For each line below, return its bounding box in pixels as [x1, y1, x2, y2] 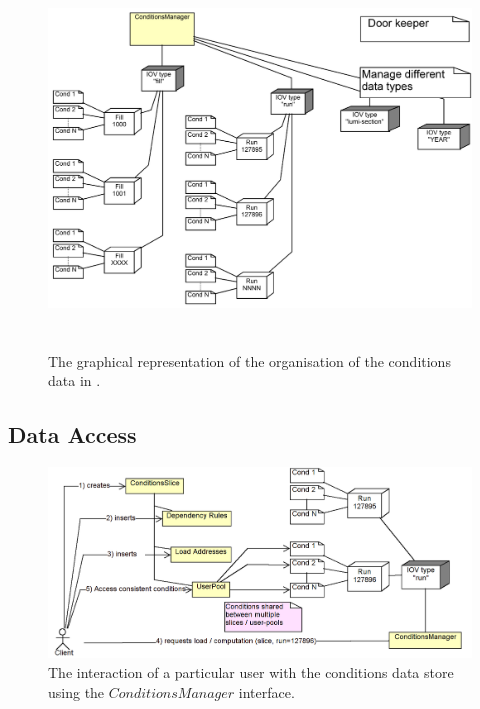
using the [48, 681, 105, 702]
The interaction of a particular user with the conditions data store [48, 661, 454, 682]
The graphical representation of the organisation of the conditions [48, 350, 451, 371]
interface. [238, 681, 295, 702]
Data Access [8, 419, 137, 450]
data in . [48, 370, 101, 391]
